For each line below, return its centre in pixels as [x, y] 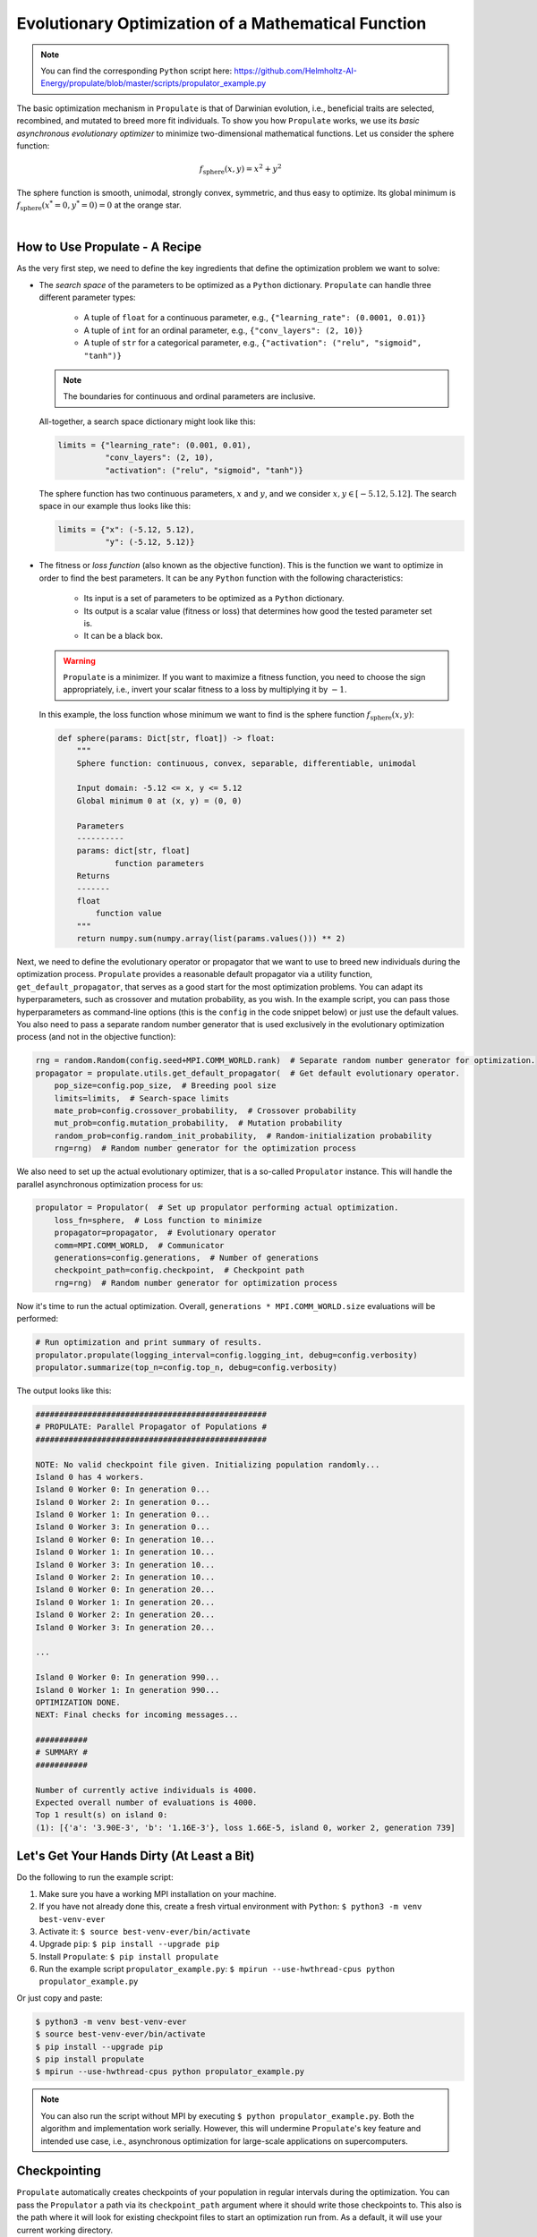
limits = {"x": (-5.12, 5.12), [127, 529]
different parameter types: [87, 298]
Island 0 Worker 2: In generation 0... [123, 1502]
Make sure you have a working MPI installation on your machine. [158, 1893]
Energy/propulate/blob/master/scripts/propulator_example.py [153, 83]
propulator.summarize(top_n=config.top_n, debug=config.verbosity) [187, 1367]
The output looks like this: [64, 1391]
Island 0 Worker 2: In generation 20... [125, 1615]
